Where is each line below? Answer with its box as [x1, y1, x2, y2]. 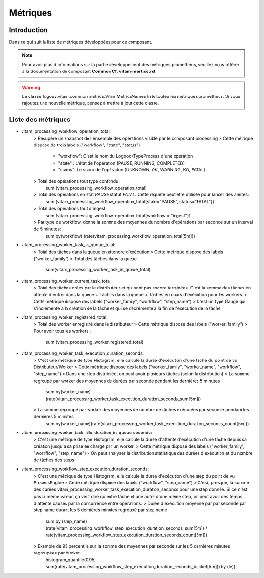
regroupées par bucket [33, 550, 80, 556]
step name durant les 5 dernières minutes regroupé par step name [33, 507, 167, 513]
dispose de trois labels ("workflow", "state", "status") [33, 142, 140, 148]
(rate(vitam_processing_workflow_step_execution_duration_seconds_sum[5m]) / [45, 525, 207, 531]
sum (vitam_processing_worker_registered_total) [45, 339, 144, 345]
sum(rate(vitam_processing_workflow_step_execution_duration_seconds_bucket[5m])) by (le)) [45, 564, 236, 570]
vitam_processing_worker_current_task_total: [21, 278, 112, 284]
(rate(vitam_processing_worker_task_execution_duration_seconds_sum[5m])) [45, 396, 201, 402]
